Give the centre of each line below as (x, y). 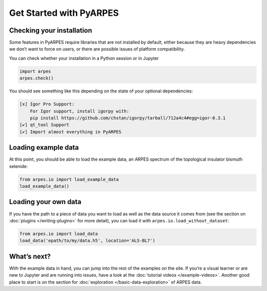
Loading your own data (45, 202)
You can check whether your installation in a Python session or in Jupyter (84, 58)
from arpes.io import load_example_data (69, 179)
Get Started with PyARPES (64, 13)
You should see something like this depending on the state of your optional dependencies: (101, 91)
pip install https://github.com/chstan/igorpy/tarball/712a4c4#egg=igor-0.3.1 (128, 118)
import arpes (35, 71)
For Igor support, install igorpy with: (80, 111)
